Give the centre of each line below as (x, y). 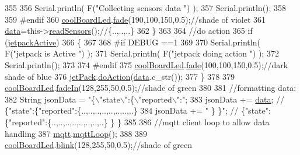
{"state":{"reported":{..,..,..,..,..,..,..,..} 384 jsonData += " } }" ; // (122, 110)
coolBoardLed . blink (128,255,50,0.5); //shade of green (99, 145)
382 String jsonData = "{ (50, 99)
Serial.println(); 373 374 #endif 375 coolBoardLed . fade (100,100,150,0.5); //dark (146, 64)
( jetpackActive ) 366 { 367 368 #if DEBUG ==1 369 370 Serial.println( (132, 42)
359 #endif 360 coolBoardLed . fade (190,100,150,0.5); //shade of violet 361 (135, 19)
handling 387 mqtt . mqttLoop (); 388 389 (76, 133)
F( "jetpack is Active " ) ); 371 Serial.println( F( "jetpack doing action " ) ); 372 (142, 53)
